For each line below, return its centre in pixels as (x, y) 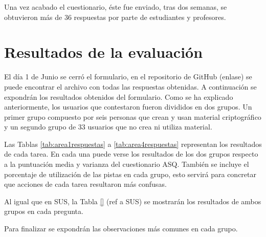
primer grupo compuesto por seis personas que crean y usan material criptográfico (133, 116)
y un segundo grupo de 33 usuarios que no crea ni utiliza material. (108, 127)
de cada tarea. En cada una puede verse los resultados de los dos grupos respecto (131, 154)
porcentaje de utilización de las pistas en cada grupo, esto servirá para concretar (130, 174)
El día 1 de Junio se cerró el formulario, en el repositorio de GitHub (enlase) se (128, 77)
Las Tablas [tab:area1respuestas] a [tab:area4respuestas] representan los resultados (133, 144)
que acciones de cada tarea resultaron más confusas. (85, 184)
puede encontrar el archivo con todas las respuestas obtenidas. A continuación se (130, 86)
